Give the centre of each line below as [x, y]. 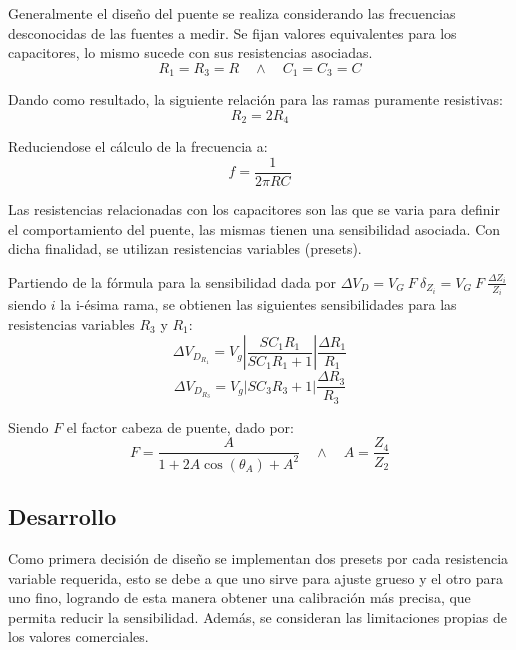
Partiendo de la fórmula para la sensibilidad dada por [172, 281]
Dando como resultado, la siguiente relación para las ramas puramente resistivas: [255, 99]
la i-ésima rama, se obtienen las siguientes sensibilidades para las [258, 304]
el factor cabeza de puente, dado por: [180, 426]
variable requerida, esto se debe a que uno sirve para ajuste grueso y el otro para [255, 577]
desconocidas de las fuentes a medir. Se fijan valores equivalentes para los [232, 32]
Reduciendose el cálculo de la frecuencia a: [138, 146]
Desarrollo [62, 516]
